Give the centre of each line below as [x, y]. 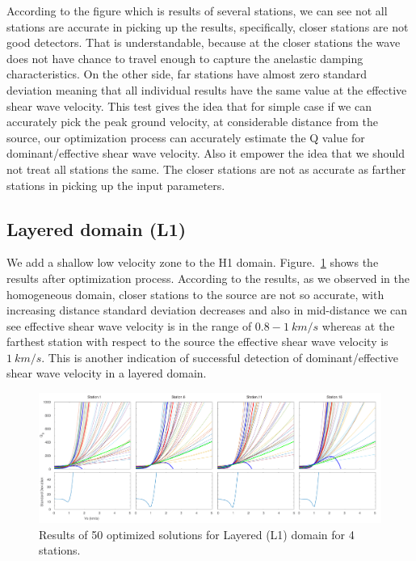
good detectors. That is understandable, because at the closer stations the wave [204, 42]
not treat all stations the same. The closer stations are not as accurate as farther [206, 169]
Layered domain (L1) [97, 228]
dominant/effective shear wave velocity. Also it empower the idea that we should [206, 153]
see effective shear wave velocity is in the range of [129, 325]
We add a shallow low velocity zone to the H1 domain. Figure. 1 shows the [193, 262]
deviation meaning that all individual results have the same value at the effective [207, 89]
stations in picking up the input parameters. [116, 185]
